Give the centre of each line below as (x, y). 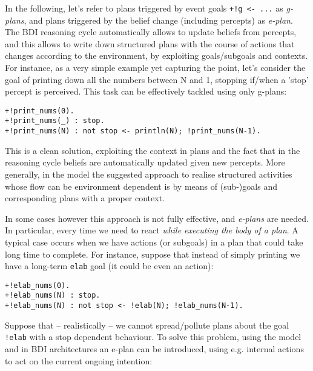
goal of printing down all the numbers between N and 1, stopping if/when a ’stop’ (157, 79)
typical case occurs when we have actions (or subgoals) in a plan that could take (154, 242)
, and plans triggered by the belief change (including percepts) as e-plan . (158, 20)
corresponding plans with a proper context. (85, 198)
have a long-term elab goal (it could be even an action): (109, 266)
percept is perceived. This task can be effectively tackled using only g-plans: (146, 91)
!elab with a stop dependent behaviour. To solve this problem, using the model (153, 337)
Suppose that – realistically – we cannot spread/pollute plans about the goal (147, 325)
